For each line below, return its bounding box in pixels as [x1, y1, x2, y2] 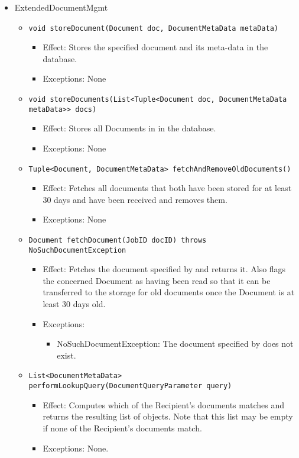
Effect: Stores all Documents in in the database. [43, 122, 216, 134]
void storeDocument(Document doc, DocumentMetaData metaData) [28, 24, 278, 33]
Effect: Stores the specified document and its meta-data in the [43, 41, 268, 53]
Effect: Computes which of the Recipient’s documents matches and [43, 398, 284, 411]
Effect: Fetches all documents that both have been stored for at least [43, 182, 292, 194]
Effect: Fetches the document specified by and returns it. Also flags [43, 263, 286, 275]
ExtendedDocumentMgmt [14, 1, 108, 13]
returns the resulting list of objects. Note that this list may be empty [43, 410, 293, 422]
